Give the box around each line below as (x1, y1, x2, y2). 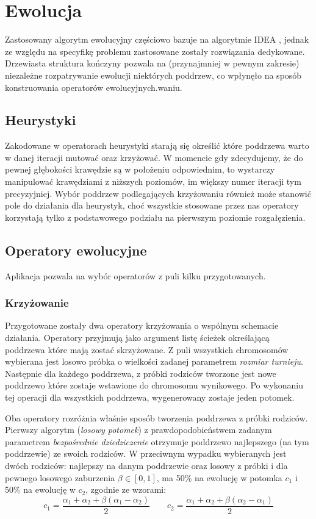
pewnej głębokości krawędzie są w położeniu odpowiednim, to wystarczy (5, 163, 275, 176)
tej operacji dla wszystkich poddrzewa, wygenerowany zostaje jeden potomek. (5, 391, 295, 404)
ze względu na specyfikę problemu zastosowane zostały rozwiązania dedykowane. (5, 45, 305, 57)
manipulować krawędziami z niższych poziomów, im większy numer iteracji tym (5, 175, 301, 188)
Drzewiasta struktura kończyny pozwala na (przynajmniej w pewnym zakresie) (5, 57, 300, 70)
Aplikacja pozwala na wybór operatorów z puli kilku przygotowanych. (5, 269, 266, 282)
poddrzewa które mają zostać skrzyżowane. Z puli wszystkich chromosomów (5, 343, 289, 356)
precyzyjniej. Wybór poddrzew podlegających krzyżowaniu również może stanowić (5, 187, 311, 199)
